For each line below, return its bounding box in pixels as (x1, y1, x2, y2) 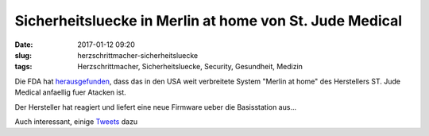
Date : (14, 40, 33, 49)
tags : (14, 62, 33, 72)
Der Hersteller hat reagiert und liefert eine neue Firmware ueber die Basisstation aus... (14, 102, 297, 111)
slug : (14, 50, 32, 60)
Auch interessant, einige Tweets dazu (14, 116, 138, 126)
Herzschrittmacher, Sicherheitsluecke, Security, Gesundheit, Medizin (77, 62, 303, 72)
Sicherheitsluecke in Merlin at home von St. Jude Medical (14, 12, 403, 29)
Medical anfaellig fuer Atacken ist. (14, 87, 126, 97)
